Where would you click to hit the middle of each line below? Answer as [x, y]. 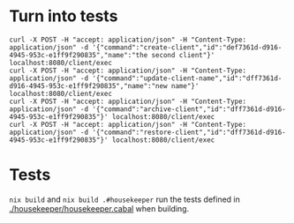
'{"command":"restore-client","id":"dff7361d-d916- [189, 132]
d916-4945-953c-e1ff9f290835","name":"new [88, 85]
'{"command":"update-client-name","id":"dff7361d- [187, 78]
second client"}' [183, 55]
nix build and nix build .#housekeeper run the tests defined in [125, 199]
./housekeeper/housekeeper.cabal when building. [99, 208]
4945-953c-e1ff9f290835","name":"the [79, 55]
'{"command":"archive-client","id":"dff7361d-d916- [189, 109]
